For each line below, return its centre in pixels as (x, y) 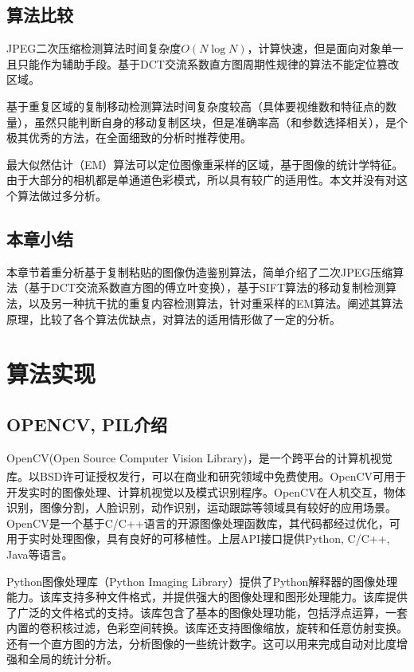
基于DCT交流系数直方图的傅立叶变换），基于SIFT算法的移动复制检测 (207, 287)
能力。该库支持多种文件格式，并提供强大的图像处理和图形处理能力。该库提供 (207, 597)
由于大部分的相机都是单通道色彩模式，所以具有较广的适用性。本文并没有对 (201, 180)
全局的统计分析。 (73, 659)
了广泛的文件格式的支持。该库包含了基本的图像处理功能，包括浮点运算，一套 (207, 612)
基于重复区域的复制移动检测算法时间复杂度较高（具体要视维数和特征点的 (196, 106)
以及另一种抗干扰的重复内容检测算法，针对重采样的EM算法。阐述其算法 (216, 303)
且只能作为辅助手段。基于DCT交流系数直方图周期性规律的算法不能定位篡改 (203, 63)
